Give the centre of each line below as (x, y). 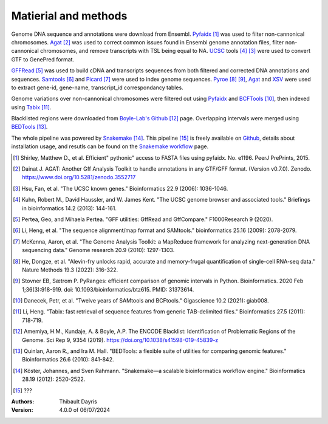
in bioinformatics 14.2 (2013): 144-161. (69, 208)
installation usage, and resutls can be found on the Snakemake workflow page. (110, 146)
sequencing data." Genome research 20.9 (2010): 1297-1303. (98, 250)
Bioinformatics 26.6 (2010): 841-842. (68, 360)
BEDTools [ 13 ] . (29, 127)
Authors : (23, 402)
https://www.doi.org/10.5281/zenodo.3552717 (79, 177)
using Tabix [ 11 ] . (31, 107)
